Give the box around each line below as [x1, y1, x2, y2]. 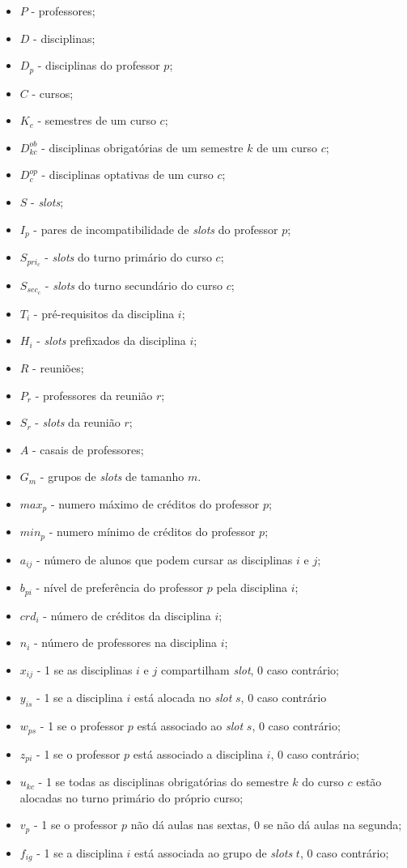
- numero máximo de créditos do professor [50, 495, 260, 512]
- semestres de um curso [37, 112, 156, 129]
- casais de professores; [32, 440, 144, 457]
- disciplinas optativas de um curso [41, 166, 214, 183]
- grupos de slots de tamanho [40, 468, 184, 485]
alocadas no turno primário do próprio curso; [19, 789, 244, 806]
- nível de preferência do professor [36, 579, 203, 596]
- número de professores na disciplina [34, 634, 218, 651]
